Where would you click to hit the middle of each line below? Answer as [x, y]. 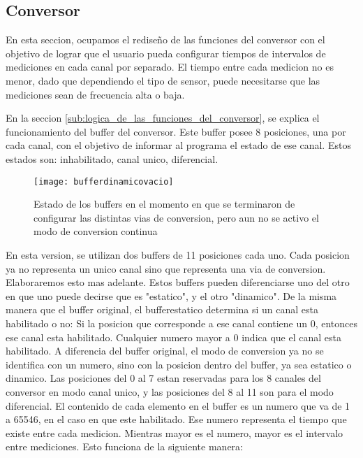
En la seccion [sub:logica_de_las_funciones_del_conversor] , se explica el [163, 118]
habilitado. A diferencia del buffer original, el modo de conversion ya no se [165, 351]
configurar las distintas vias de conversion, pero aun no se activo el [176, 217]
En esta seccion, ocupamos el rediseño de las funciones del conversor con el [165, 40]
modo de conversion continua [96, 231]
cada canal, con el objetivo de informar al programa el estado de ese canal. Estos [178, 145]
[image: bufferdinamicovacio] [104, 181]
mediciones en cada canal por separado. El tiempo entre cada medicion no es [170, 67]
